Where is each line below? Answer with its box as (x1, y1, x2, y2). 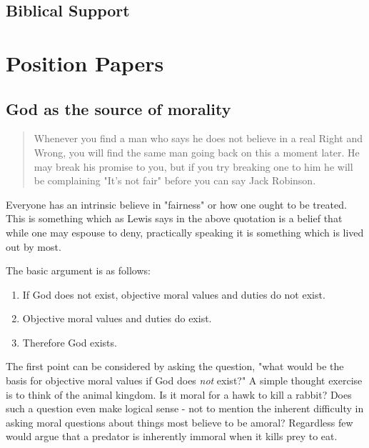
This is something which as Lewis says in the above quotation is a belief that (6, 211, 343, 226)
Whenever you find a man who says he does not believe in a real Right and (34, 131, 363, 146)
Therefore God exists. (22, 334, 117, 349)
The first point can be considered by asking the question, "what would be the (6, 359, 344, 374)
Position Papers (6, 48, 164, 77)
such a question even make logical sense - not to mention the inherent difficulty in (6, 401, 364, 416)
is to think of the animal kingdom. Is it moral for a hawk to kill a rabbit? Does (6, 387, 352, 402)
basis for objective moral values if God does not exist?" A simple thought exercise (6, 373, 363, 388)
